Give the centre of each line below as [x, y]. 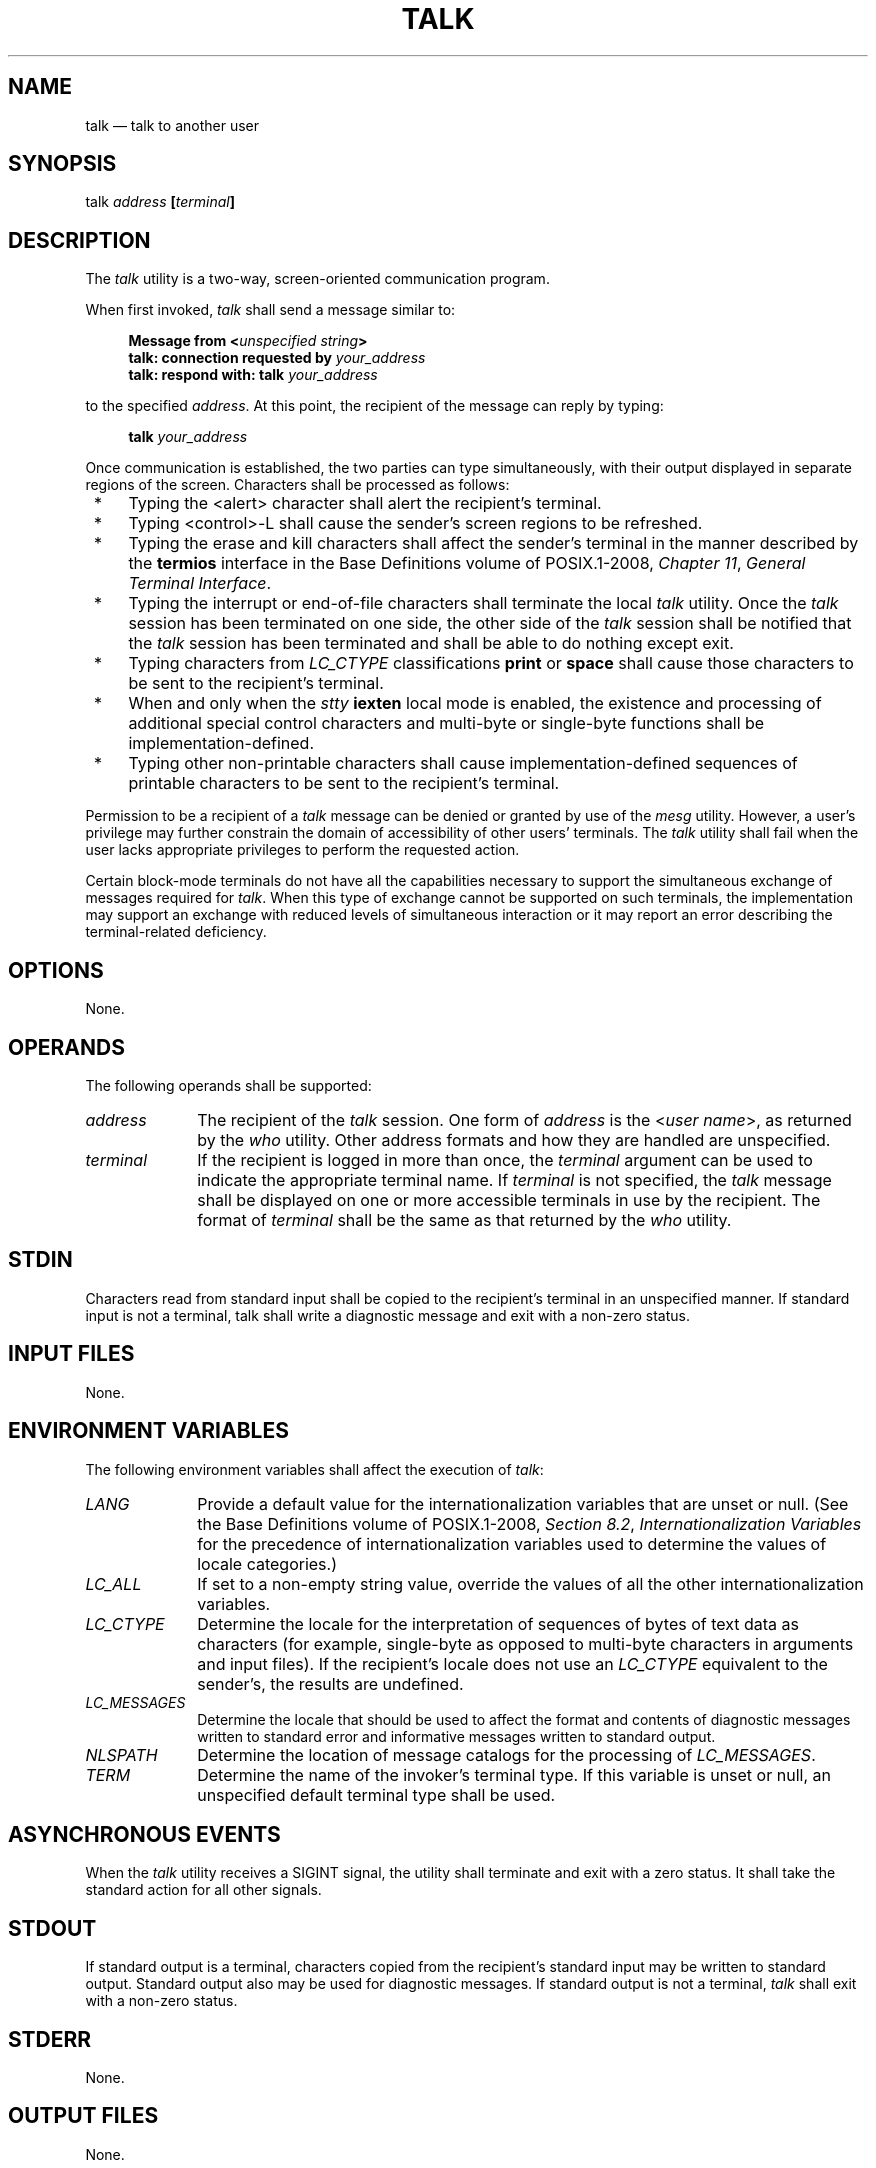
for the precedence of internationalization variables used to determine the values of [512, 1543]
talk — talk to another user [172, 125]
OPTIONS [56, 970]
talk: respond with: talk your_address [253, 375]
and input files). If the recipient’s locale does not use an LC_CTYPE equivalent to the [512, 1663]
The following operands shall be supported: [228, 1085]
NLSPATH [121, 1754]
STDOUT [52, 1928]
